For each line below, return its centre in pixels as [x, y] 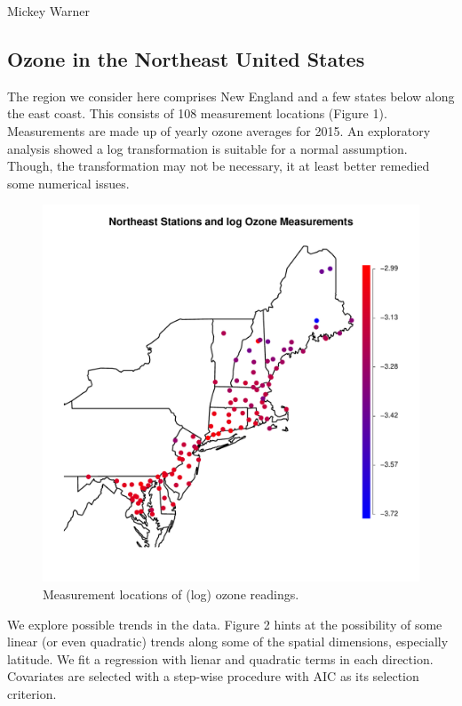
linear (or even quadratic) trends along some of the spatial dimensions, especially [228, 642]
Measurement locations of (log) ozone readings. [171, 594]
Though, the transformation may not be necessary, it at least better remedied [219, 166]
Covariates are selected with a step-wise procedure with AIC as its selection [213, 676]
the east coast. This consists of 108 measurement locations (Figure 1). [197, 113]
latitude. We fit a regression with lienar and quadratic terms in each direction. [220, 658]
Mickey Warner [49, 11]
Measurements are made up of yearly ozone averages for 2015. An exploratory [219, 130]
